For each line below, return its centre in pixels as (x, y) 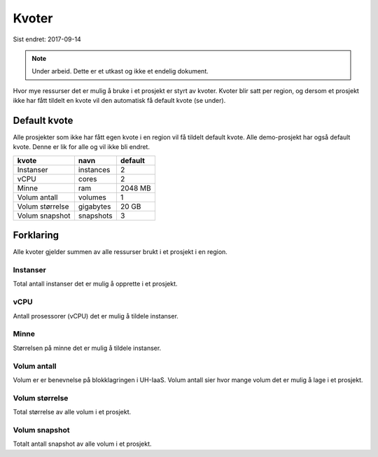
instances (94, 169)
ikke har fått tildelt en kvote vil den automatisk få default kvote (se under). (119, 101)
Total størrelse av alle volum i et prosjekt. (72, 412)
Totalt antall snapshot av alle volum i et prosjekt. (82, 444)
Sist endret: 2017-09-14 (47, 39)
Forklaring (36, 235)
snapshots (95, 216)
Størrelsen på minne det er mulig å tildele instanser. (87, 348)
